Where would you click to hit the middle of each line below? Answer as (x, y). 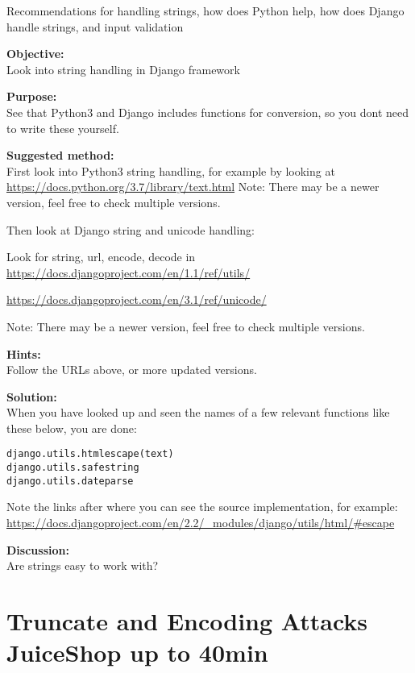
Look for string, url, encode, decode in (101, 257)
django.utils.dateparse (70, 481)
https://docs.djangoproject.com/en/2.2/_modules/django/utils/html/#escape (201, 523)
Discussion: (38, 549)
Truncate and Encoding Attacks (187, 621)
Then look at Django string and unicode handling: (131, 229)
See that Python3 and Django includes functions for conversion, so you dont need (207, 112)
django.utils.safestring (73, 468)
